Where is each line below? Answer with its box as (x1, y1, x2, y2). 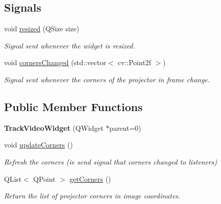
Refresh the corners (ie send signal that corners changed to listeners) (4, 156, 217, 167)
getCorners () (69, 173, 111, 184)
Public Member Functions (4, 98, 143, 114)
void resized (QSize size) (4, 23, 79, 34)
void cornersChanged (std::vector (4, 57, 106, 68)
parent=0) (109, 122, 142, 133)
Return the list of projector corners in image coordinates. (4, 190, 181, 201)
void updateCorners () (4, 139, 73, 150)
